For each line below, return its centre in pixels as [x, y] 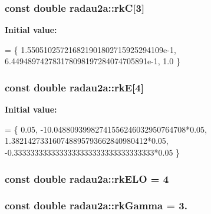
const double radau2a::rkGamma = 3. [96, 205]
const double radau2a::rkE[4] [74, 87]
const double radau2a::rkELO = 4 [87, 178]
